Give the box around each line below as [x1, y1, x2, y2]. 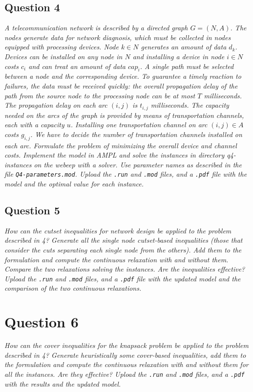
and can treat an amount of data [28, 61, 126, 71]
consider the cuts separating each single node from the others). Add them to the [4, 245, 242, 255]
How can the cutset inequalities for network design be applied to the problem [4, 225, 232, 235]
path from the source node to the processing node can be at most [4, 90, 195, 100]
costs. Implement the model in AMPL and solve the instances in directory [4, 150, 225, 160]
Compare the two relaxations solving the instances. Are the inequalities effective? [4, 264, 245, 274]
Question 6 [4, 312, 79, 332]
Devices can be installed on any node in [4, 51, 123, 61]
